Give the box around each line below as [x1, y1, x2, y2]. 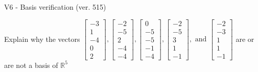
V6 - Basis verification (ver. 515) [4, 2, 106, 12]
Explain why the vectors [4, 33, 80, 44]
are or [236, 33, 254, 44]
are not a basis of [4, 59, 58, 70]
